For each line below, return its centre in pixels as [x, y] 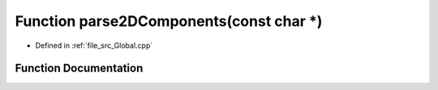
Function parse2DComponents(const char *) [169, 21]
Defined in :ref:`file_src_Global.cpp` [94, 45]
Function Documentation [79, 69]
